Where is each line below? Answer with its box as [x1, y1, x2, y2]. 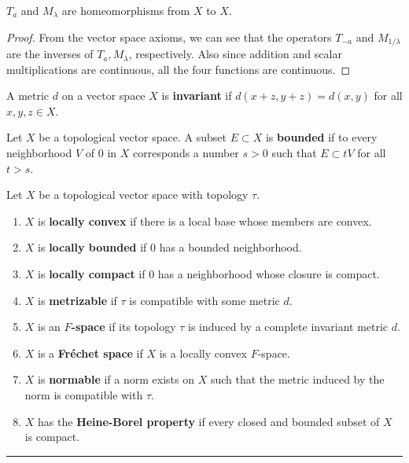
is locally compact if [38, 265, 146, 281]
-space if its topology [71, 318, 176, 335]
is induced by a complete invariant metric [188, 318, 389, 335]
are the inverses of [6, 46, 94, 62]
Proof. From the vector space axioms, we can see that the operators [6, 28, 332, 45]
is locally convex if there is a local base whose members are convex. [38, 212, 372, 229]
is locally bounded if [38, 239, 147, 255]
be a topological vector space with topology [39, 186, 249, 203]
